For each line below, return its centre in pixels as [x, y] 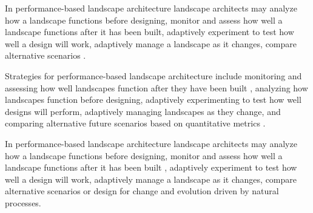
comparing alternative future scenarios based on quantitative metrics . [135, 123]
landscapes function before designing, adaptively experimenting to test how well [153, 100]
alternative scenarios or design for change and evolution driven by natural [142, 191]
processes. [23, 202]
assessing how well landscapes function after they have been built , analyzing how [156, 87]
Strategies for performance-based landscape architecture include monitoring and [153, 75]
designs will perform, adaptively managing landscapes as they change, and [143, 111]
